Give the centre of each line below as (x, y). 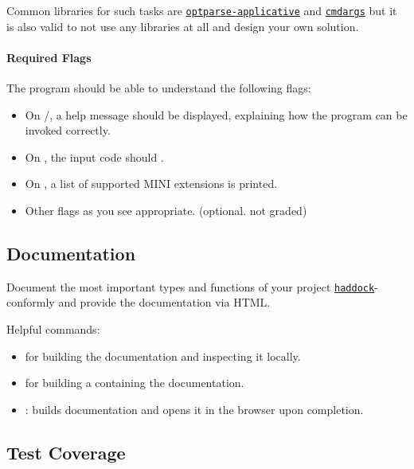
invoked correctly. (68, 130)
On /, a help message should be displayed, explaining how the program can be (216, 114)
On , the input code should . (94, 156)
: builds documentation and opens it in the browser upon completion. (194, 409)
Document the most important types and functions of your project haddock (191, 286)
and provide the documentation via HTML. (164, 302)
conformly (31, 302)
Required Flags (49, 57)
